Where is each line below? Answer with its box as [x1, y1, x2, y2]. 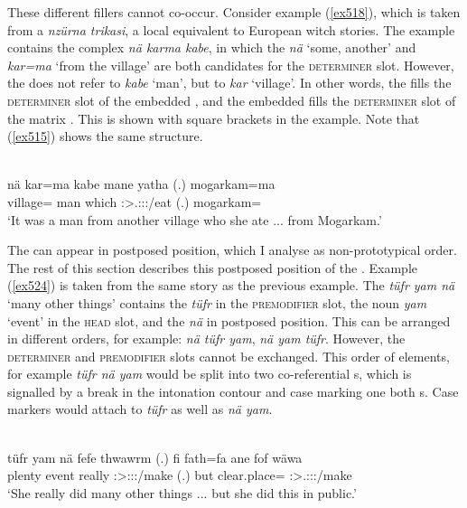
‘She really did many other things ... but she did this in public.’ [7, 483, 357, 502]
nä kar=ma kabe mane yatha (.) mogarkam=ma [7, 174, 276, 193]
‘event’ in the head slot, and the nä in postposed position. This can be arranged [7, 311, 451, 330]
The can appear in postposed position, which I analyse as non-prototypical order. [7, 240, 457, 259]
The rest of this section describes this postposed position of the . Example [7, 258, 418, 277]
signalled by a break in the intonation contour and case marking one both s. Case [7, 381, 459, 400]
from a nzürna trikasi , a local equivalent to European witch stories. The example [7, 20, 455, 39]
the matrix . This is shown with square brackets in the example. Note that [7, 108, 420, 127]
